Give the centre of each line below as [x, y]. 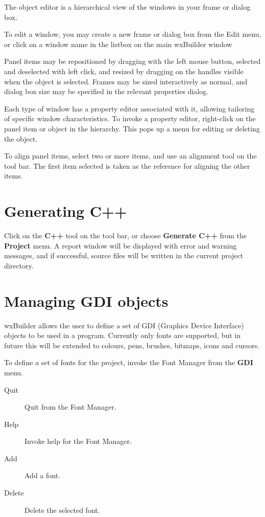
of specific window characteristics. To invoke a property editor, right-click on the [130, 118]
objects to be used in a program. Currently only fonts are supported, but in [122, 335]
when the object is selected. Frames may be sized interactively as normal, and [126, 81]
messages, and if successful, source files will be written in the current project [124, 255]
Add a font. [43, 475]
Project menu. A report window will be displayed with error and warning [121, 245]
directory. [19, 265]
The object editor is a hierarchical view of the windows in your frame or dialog [127, 7]
